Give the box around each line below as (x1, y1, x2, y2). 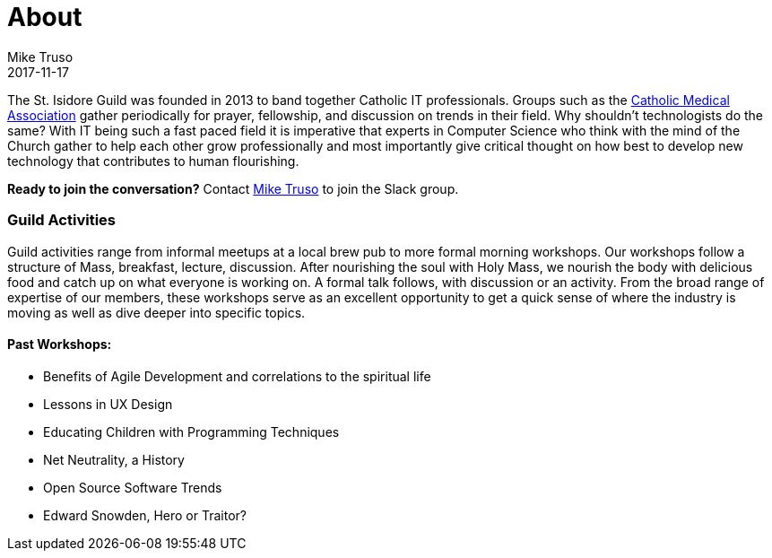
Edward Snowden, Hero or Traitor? (43, 507, 247, 523)
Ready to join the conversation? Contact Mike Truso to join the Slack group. (7, 180, 459, 196)
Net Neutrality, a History (43, 451, 185, 467)
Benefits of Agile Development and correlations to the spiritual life (43, 368, 431, 384)
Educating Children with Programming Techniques (43, 423, 340, 440)
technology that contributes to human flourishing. (7, 153, 299, 169)
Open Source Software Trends (43, 479, 222, 495)
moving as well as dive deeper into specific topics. (7, 304, 306, 320)
